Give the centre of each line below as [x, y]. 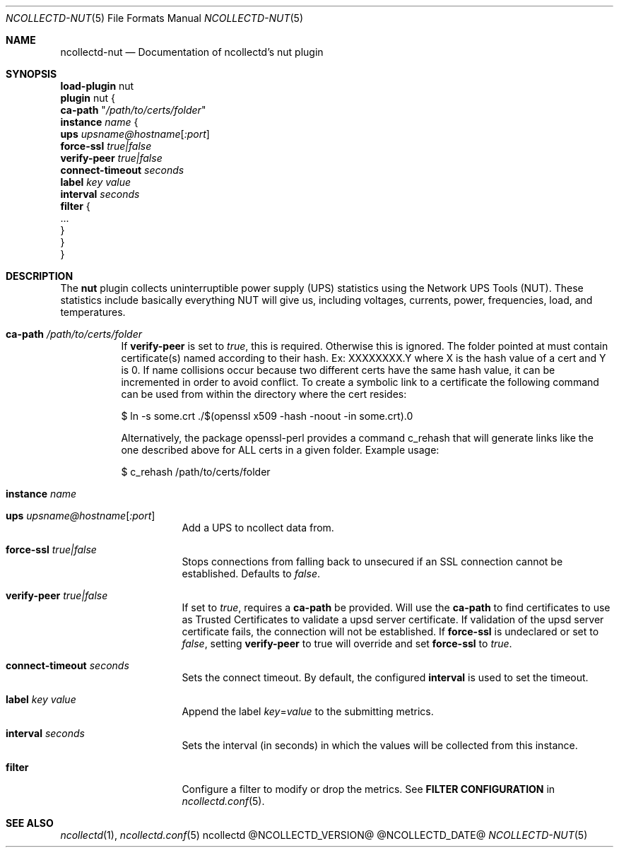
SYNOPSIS [31, 74]
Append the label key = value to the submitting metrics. [308, 711]
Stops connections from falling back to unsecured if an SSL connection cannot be [372, 561]
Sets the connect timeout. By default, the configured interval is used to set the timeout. [385, 677]
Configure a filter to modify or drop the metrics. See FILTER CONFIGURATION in [369, 789]
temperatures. [93, 312]
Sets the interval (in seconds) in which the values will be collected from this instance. [380, 745]
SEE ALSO [30, 823]
